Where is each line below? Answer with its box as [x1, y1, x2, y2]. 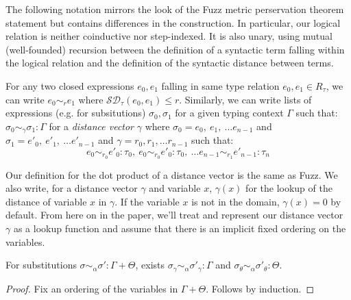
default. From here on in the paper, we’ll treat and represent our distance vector [5, 208, 343, 222]
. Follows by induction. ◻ [206, 281, 315, 295]
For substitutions [5, 258, 77, 272]
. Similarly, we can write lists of [179, 92, 312, 106]
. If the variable [114, 194, 180, 208]
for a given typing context [175, 105, 284, 120]
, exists [135, 258, 165, 272]
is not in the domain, [191, 194, 280, 208]
